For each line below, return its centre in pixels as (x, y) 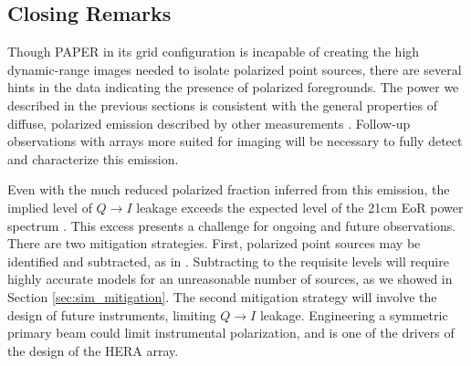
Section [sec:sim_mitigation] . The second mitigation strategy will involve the (222, 296)
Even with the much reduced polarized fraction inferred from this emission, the (229, 189)
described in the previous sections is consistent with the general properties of (222, 105)
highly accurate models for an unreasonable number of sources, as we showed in (230, 279)
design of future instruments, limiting (112, 314)
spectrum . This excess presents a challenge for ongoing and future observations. (232, 225)
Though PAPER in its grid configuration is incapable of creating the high (214, 52)
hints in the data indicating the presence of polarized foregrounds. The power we (233, 87)
